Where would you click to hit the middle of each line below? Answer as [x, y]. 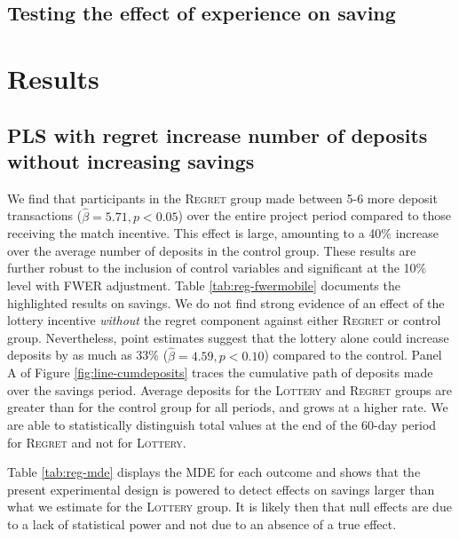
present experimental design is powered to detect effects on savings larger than [221, 489]
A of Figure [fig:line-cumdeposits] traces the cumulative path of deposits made [220, 373]
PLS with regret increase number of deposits [218, 135]
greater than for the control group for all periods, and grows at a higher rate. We [228, 407]
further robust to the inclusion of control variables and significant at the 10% [217, 268]
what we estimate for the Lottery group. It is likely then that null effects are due [229, 507]
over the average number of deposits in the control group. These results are [212, 250]
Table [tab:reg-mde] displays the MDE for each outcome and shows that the [214, 472]
